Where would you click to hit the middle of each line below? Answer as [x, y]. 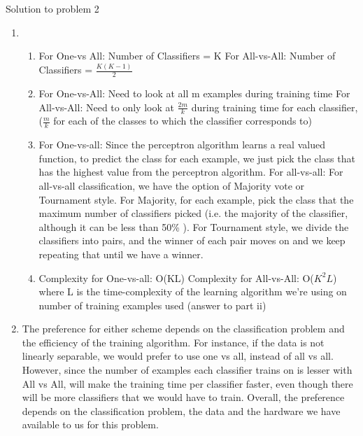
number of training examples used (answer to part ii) [152, 305]
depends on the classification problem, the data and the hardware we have [181, 410]
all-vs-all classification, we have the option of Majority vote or [172, 185]
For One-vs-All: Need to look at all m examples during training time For [194, 93]
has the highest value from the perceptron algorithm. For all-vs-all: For [191, 172]
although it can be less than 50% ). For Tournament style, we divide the [194, 226]
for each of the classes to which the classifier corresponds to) [183, 121]
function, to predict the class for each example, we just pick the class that [197, 158]
